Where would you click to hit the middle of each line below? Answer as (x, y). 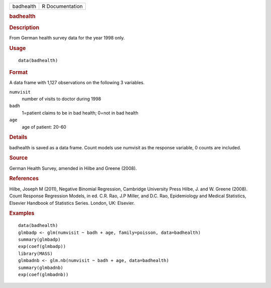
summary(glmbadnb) (41, 267)
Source (19, 158)
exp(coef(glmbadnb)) (43, 274)
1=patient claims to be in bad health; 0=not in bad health (80, 113)
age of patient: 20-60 (44, 127)
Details (18, 137)
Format (18, 72)
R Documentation (62, 6)
